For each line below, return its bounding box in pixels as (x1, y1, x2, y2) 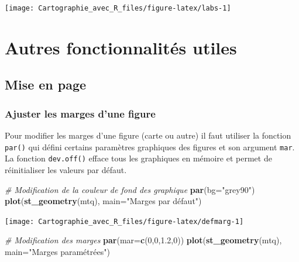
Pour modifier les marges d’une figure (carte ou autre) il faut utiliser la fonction (5, 129, 291, 142)
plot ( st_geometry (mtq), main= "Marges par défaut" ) (5, 195, 202, 207)
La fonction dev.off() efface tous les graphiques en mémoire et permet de (5, 152, 272, 164)
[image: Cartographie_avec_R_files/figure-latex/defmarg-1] (5, 217, 244, 226)
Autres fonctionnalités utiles (5, 35, 237, 59)
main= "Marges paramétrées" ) (5, 245, 110, 257)
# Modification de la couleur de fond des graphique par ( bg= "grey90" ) (5, 183, 255, 195)
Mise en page (5, 75, 87, 94)
